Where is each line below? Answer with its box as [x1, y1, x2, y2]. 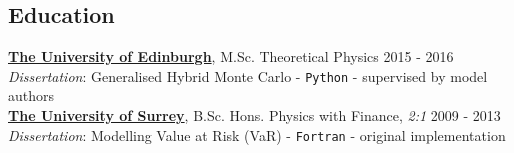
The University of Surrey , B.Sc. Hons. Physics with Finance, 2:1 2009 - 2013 [8, 105, 501, 126]
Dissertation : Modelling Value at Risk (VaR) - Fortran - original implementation [8, 124, 506, 145]
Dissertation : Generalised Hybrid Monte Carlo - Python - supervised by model [8, 65, 488, 86]
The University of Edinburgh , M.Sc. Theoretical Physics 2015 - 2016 [8, 46, 454, 67]
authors [8, 85, 55, 106]
